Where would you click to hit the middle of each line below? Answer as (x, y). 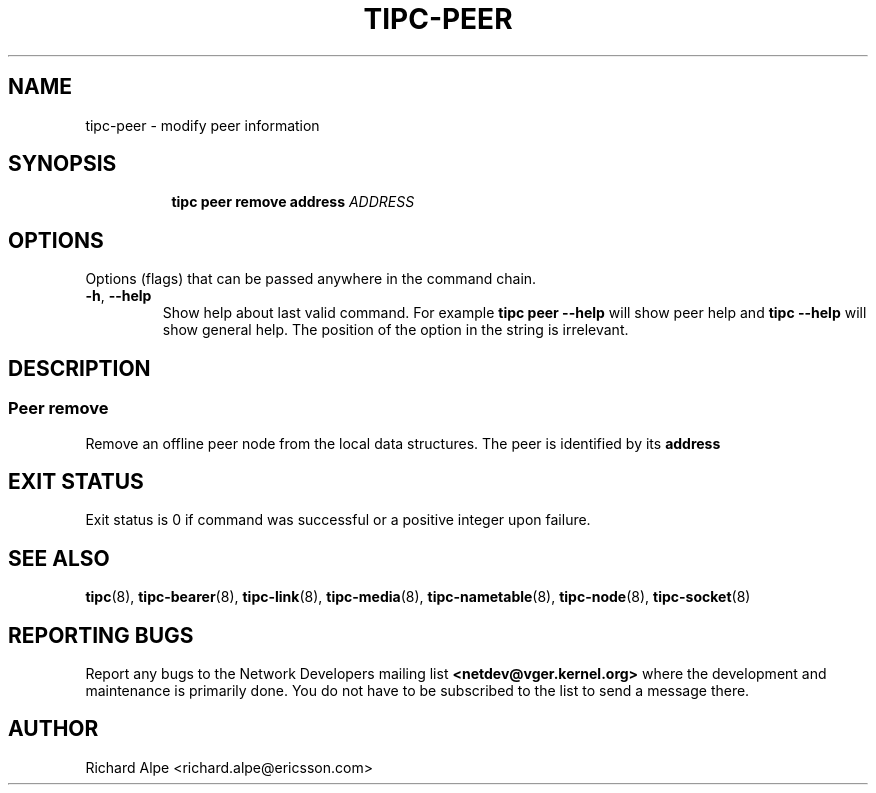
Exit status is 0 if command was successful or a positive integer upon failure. (338, 520)
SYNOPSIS (62, 164)
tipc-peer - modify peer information (202, 125)
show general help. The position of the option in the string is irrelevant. (395, 330)
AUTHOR (53, 729)
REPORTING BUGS (101, 635)
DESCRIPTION (79, 368)
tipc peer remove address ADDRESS (293, 202)
